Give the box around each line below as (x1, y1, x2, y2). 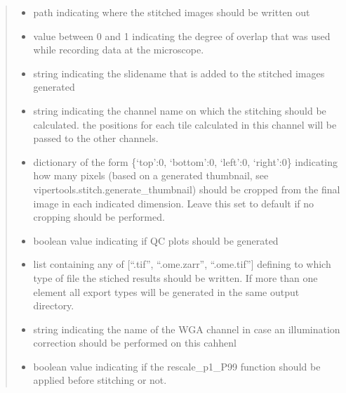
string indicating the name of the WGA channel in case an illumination (33, 321, 340, 336)
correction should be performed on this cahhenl (33, 335, 237, 350)
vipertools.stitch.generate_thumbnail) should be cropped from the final (33, 181, 340, 196)
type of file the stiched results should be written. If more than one (33, 270, 318, 285)
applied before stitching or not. (33, 373, 167, 387)
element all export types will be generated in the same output (33, 284, 300, 299)
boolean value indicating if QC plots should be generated (33, 233, 279, 247)
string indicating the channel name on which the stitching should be (33, 103, 326, 117)
